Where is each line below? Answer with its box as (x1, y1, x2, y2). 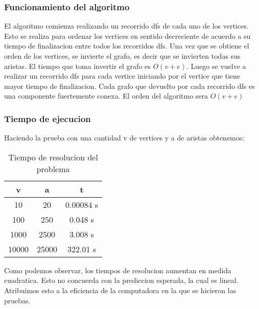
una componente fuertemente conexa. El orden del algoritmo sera (4, 90, 208, 101)
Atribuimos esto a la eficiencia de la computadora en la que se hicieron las (4, 284, 237, 295)
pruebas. (4, 295, 31, 305)
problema (36, 162, 70, 175)
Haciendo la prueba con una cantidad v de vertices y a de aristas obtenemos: (4, 132, 245, 143)
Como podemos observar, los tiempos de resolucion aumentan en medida (4, 265, 231, 275)
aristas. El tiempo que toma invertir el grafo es (4, 60, 151, 71)
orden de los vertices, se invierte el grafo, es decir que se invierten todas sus (4, 51, 241, 61)
